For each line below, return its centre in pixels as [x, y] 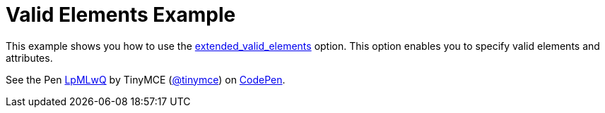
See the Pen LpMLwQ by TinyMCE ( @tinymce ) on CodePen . [146, 79]
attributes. [29, 58]
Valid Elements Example [121, 15]
